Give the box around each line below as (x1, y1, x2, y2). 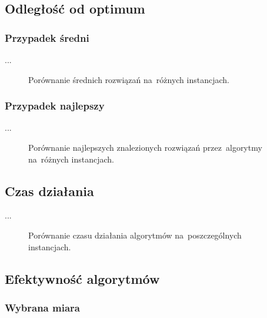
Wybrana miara (5, 300, 80, 314)
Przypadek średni (5, 30, 89, 45)
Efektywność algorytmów (5, 269, 160, 287)
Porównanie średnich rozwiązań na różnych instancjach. (28, 73, 229, 85)
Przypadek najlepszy (5, 98, 105, 113)
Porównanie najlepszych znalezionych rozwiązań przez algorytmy (28, 141, 262, 153)
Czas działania (5, 181, 94, 200)
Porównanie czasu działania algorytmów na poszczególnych (28, 228, 242, 241)
